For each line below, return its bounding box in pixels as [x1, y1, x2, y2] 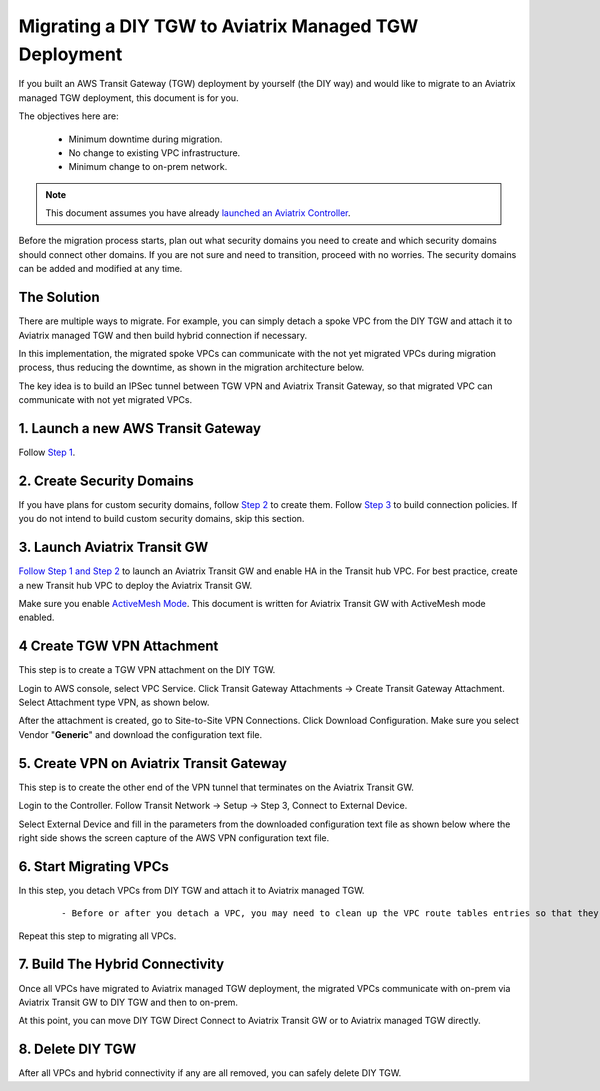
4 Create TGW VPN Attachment [18, 638, 219, 655]
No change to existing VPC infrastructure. [68, 146, 241, 159]
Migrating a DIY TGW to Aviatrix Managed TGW [18, 15, 419, 37]
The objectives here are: [18, 110, 119, 122]
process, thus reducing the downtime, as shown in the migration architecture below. [18, 361, 365, 374]
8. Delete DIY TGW [18, 1041, 137, 1058]
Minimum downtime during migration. [68, 133, 223, 145]
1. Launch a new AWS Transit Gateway [18, 420, 262, 437]
